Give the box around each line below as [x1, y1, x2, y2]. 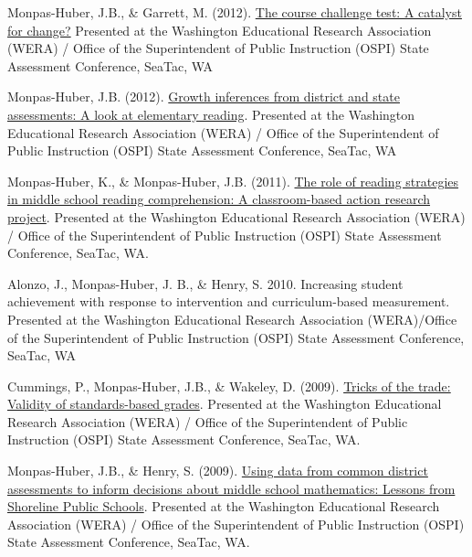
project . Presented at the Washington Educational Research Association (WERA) [7, 207, 466, 226]
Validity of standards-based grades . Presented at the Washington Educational [7, 394, 442, 413]
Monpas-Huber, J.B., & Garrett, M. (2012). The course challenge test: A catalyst [7, 3, 462, 21]
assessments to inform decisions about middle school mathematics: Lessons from [7, 478, 456, 498]
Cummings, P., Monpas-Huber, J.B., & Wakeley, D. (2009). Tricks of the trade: [7, 376, 451, 395]
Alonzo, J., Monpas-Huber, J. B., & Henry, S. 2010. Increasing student [7, 273, 404, 293]
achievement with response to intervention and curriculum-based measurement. [7, 292, 450, 311]
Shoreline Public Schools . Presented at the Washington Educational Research [7, 497, 440, 516]
